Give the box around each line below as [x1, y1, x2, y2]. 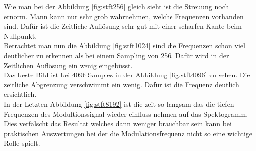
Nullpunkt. [4, 30, 37, 41]
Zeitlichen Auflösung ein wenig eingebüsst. [4, 60, 133, 70]
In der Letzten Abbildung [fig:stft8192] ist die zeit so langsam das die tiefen [4, 98, 234, 109]
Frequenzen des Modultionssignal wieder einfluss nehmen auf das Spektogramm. [4, 108, 248, 119]
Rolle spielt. [4, 138, 40, 148]
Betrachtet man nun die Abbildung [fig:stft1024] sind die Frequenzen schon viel [4, 40, 245, 51]
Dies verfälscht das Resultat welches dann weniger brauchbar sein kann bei [4, 118, 232, 129]
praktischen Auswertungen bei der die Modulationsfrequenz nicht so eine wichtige [4, 128, 253, 138]
